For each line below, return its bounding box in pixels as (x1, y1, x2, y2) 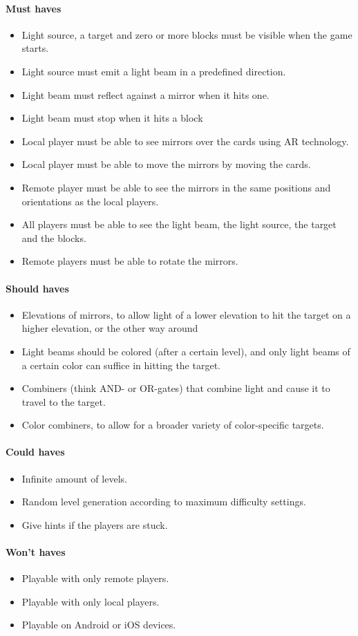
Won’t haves (6, 545, 66, 559)
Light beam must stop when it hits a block (21, 111, 203, 125)
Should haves (6, 281, 69, 295)
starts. (21, 41, 49, 55)
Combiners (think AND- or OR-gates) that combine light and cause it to (21, 381, 330, 395)
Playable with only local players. (21, 594, 160, 608)
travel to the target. (21, 394, 106, 409)
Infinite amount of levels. (21, 471, 127, 485)
